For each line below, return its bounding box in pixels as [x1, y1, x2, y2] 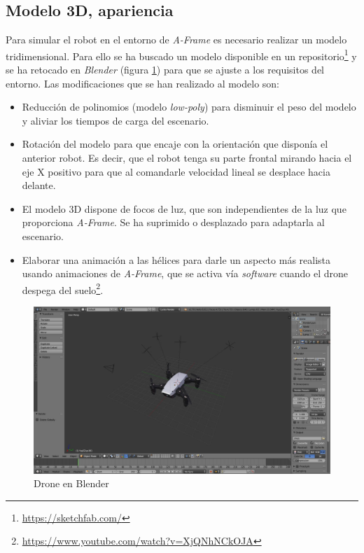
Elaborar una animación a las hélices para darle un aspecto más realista [22, 252, 331, 267]
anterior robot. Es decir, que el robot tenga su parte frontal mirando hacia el [22, 150, 352, 165]
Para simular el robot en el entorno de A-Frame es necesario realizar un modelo [6, 32, 347, 47]
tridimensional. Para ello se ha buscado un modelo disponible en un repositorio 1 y [6, 46, 357, 63]
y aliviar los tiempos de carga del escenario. [22, 113, 209, 127]
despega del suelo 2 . [22, 280, 104, 297]
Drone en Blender [34, 476, 109, 491]
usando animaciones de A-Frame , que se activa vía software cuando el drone [22, 266, 348, 281]
